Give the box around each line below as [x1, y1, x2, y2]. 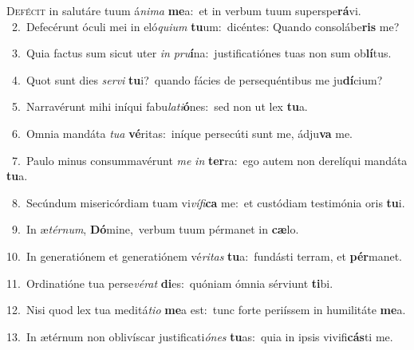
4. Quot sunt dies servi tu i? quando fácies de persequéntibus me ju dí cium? [11, 71, 383, 88]
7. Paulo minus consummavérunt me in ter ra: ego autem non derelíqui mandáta [11, 151, 408, 168]
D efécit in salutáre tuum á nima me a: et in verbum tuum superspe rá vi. [6, 2, 361, 18]
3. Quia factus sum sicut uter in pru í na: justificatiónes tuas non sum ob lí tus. [11, 45, 392, 61]
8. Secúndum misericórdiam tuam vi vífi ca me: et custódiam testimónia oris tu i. [11, 194, 405, 210]
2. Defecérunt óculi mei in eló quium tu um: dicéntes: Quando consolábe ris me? [11, 18, 400, 34]
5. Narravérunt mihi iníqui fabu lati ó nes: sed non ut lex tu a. [11, 98, 308, 115]
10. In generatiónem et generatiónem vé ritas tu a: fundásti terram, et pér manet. [6, 247, 402, 264]
